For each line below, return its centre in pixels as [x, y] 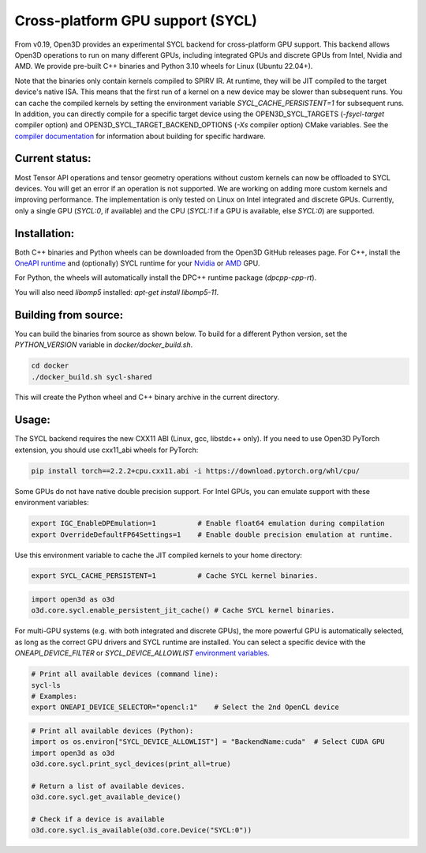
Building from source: [69, 315]
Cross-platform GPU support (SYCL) [136, 21]
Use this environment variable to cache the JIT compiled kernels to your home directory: [159, 555]
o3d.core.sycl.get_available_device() [106, 797]
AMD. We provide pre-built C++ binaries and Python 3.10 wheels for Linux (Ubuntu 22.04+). [164, 66]
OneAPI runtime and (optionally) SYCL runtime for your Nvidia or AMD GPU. [137, 263]
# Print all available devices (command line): [125, 674]
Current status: [53, 159]
